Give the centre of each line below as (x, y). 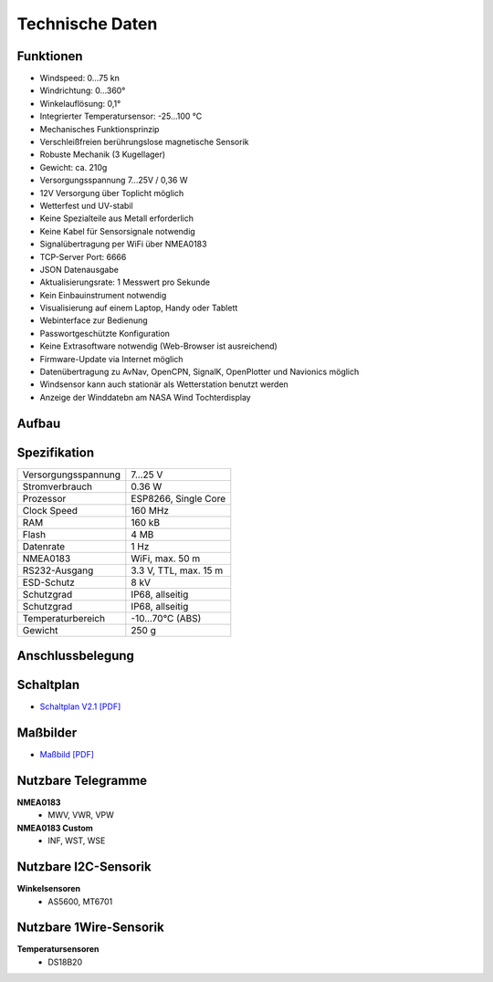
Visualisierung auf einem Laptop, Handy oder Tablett (139, 308)
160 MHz (150, 510)
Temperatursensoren (58, 949)
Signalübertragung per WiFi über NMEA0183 (123, 244)
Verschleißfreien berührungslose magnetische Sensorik (144, 142)
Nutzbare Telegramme (82, 781)
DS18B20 (65, 962)
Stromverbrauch (58, 486)
